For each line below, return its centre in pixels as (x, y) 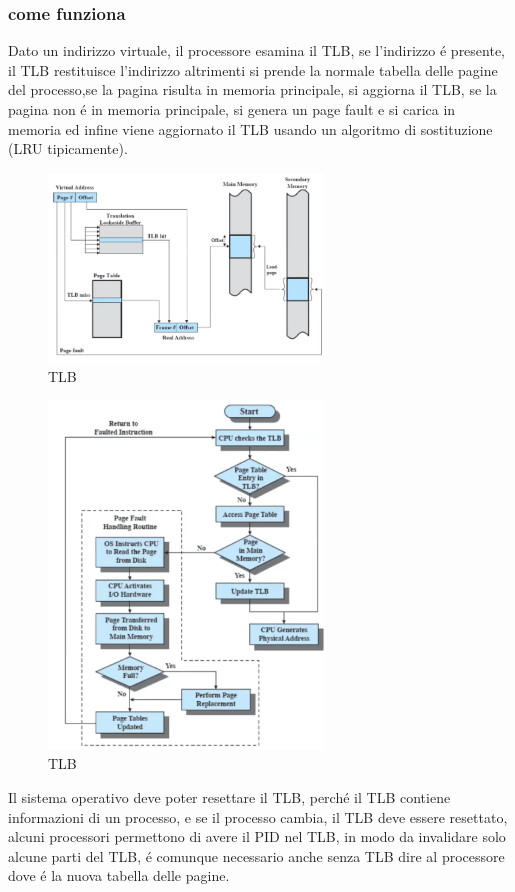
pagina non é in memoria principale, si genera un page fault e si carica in (232, 109)
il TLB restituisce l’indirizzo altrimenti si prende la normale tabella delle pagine (253, 69)
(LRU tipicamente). (68, 148)
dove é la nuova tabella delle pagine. (119, 875)
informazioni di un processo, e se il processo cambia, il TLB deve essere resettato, (258, 816)
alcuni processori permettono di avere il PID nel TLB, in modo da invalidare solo (257, 836)
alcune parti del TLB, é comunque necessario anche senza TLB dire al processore (256, 855)
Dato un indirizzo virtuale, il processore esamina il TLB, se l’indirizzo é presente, (257, 50)
